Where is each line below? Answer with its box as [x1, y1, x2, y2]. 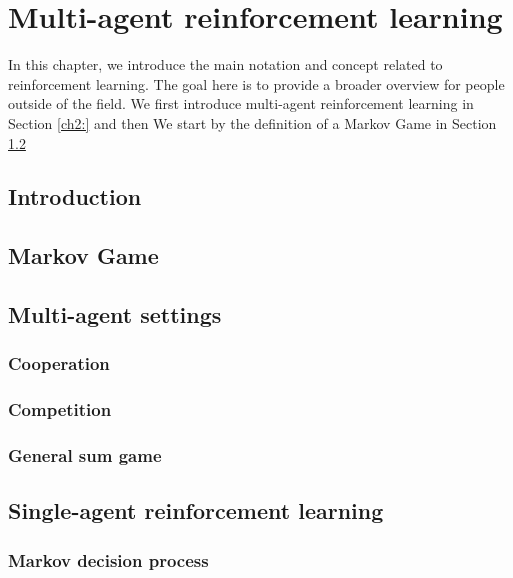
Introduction [8, 181, 142, 212]
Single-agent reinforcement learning [8, 495, 384, 526]
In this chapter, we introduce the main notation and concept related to [8, 54, 443, 75]
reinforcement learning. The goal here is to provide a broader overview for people [8, 73, 505, 94]
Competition [8, 397, 112, 422]
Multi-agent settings [8, 299, 222, 330]
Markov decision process [8, 547, 209, 572]
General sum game [8, 443, 162, 468]
